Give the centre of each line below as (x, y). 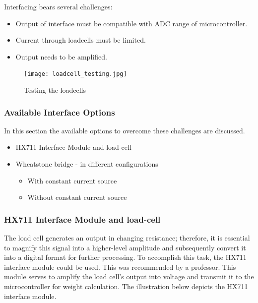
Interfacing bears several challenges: (58, 6)
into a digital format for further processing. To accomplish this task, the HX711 (125, 257)
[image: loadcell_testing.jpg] (75, 74)
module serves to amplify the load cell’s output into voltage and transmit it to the (129, 276)
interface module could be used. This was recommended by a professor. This (120, 267)
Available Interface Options (60, 112)
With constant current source (72, 180)
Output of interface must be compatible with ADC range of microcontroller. (131, 23)
